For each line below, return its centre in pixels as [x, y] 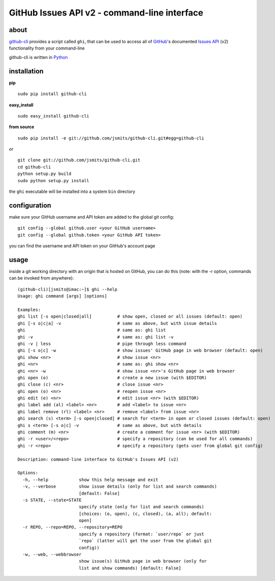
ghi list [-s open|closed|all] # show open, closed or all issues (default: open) [130, 316]
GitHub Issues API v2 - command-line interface [106, 13]
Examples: [29, 309]
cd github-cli [34, 167]
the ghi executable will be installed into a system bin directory [72, 191]
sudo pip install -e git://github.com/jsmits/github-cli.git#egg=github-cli [111, 138]
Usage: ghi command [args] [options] [63, 296]
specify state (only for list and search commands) [142, 507]
